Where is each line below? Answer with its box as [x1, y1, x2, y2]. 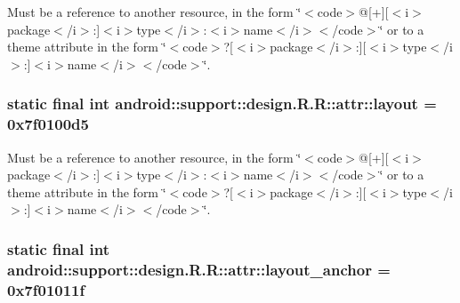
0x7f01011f [7, 278, 85, 300]
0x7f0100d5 [7, 113, 89, 135]
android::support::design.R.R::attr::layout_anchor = [7, 258, 391, 280]
